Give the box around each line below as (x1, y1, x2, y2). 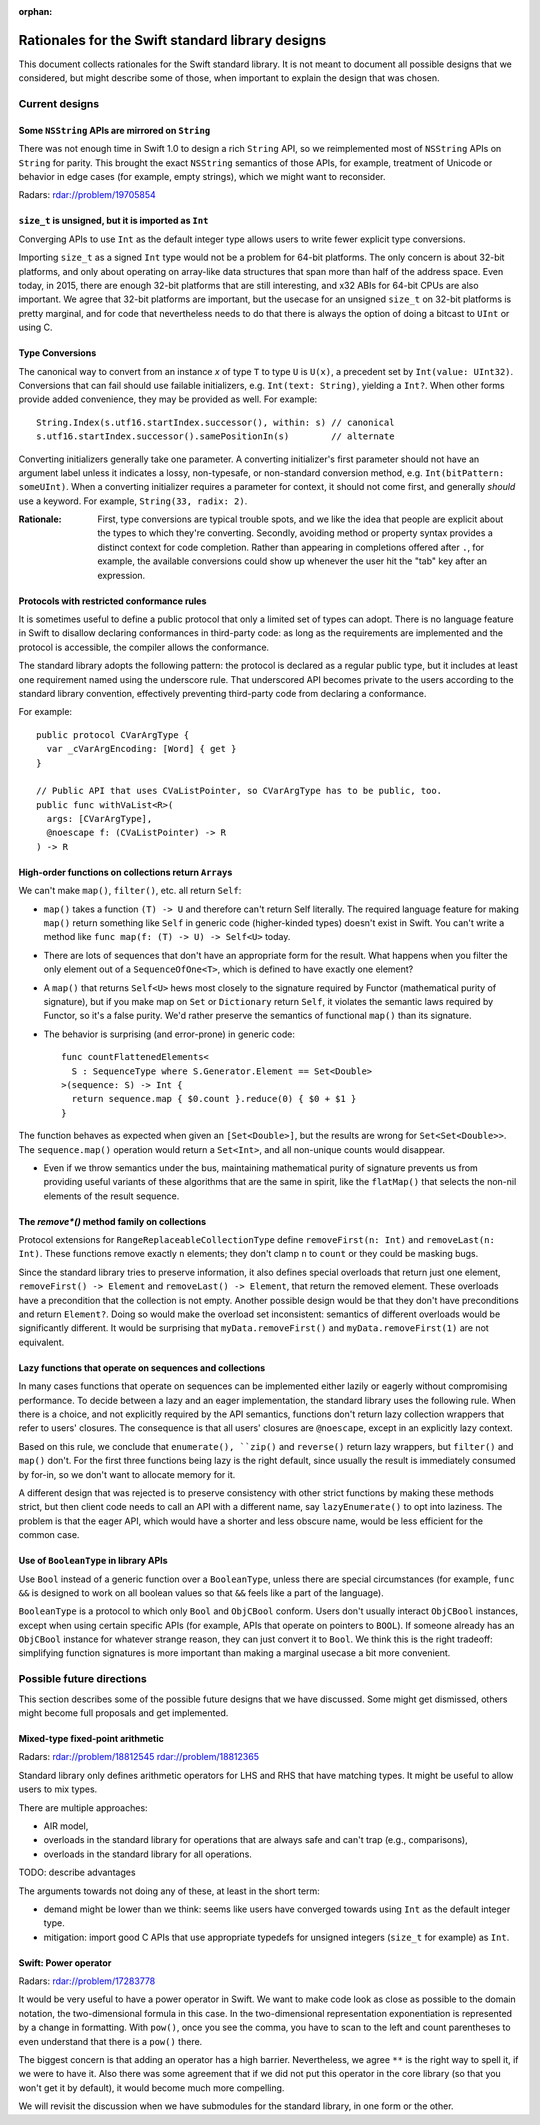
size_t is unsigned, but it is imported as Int (18, 215, 209, 227)
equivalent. (18, 1336, 65, 1348)
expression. (97, 569, 146, 581)
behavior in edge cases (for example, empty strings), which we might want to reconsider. (18, 171, 386, 183)
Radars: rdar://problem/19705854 (18, 189, 157, 201)
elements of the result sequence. (43, 1190, 180, 1202)
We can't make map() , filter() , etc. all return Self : (18, 885, 242, 897)
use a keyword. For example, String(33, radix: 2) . (18, 495, 248, 507)
